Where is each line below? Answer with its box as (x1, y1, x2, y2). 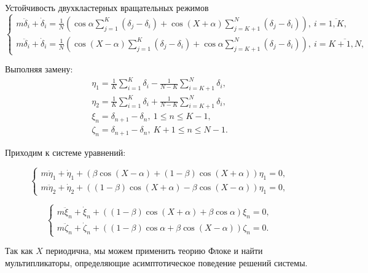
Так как (5, 244, 33, 257)
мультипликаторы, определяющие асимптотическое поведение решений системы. (5, 256, 308, 269)
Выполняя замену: (5, 63, 73, 75)
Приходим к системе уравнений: (5, 146, 126, 159)
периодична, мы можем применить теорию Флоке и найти (45, 244, 263, 257)
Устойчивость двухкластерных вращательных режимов (5, 1, 209, 13)
